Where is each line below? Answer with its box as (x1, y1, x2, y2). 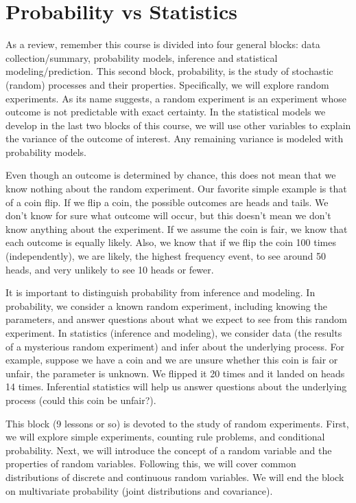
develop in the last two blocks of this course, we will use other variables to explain (5, 118, 351, 132)
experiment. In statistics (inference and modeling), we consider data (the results (5, 326, 342, 339)
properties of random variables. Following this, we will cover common (5, 456, 296, 471)
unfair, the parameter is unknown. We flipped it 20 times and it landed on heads (5, 366, 345, 380)
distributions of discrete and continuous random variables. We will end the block (5, 469, 344, 484)
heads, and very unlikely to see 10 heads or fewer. (5, 262, 214, 276)
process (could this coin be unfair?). (5, 392, 156, 407)
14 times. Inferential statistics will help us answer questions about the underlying (5, 379, 347, 394)
